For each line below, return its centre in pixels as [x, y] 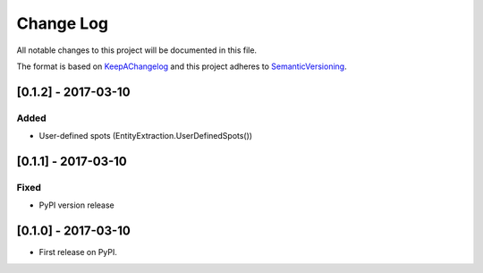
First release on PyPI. [78, 252]
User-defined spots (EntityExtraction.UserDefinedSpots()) [146, 136]
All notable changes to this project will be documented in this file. [137, 50]
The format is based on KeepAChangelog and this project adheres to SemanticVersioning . [182, 66]
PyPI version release [77, 205]
